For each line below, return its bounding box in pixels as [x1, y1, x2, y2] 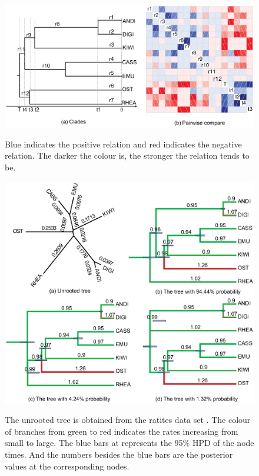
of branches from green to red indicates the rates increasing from [5, 425, 238, 437]
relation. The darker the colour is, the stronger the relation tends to [5, 149, 250, 162]
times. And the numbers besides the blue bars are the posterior [5, 448, 233, 460]
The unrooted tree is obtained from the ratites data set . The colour [5, 413, 251, 426]
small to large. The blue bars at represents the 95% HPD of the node [5, 436, 254, 449]
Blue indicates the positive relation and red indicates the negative [5, 137, 242, 150]
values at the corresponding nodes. [5, 459, 129, 472]
